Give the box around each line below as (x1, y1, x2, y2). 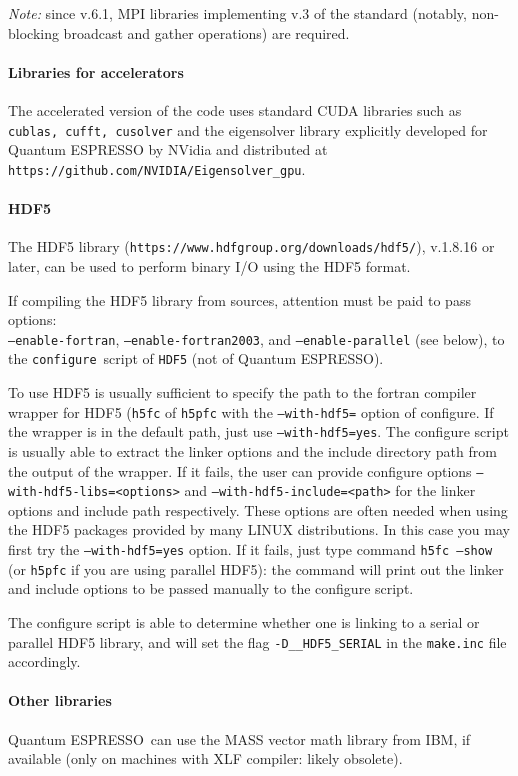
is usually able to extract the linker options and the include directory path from (8, 440, 497, 461)
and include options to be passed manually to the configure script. (8, 578, 414, 599)
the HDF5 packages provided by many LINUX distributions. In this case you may (8, 519, 510, 540)
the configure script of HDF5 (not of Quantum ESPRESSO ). (8, 348, 384, 369)
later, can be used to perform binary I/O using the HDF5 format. (8, 255, 411, 276)
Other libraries (8, 690, 112, 711)
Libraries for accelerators (8, 61, 184, 82)
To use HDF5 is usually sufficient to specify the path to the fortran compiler (8, 382, 477, 403)
